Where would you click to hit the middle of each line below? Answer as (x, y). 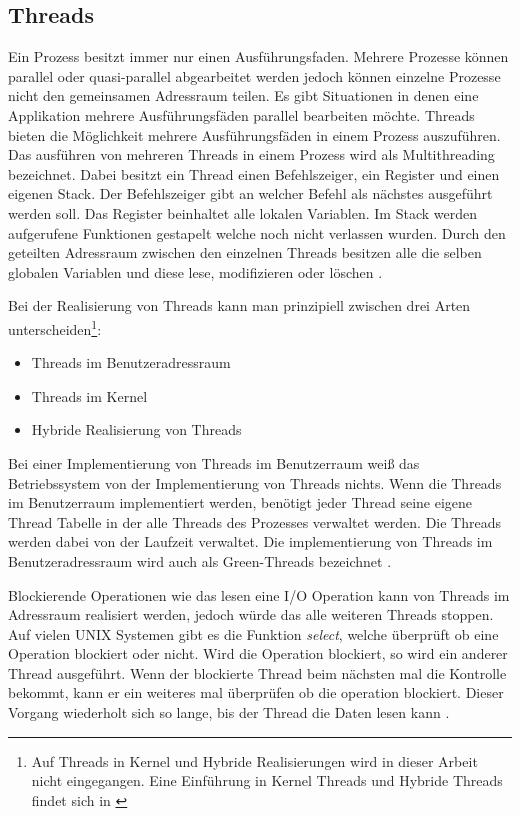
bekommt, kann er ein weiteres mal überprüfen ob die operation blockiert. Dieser (256, 692)
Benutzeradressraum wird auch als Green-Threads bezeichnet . (200, 560)
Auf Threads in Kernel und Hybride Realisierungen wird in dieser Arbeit (254, 760)
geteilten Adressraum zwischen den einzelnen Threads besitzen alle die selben (245, 252)
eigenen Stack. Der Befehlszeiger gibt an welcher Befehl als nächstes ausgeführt (250, 193)
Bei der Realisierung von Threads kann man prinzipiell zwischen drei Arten (239, 305)
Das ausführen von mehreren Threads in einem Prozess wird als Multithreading (251, 154)
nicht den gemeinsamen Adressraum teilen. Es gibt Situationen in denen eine (243, 95)
